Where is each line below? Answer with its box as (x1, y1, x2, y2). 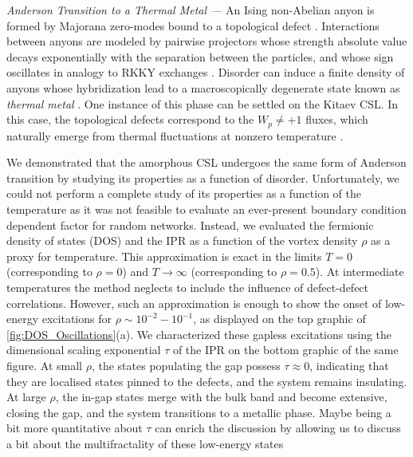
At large (6, 388, 46, 405)
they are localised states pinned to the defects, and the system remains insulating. (6, 372, 407, 389)
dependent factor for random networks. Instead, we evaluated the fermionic (6, 216, 374, 233)
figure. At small (6, 357, 83, 373)
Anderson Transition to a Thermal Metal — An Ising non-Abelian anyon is (6, 2, 375, 18)
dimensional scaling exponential (6, 341, 161, 358)
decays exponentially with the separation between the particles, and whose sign (6, 48, 394, 65)
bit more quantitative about (6, 420, 143, 436)
